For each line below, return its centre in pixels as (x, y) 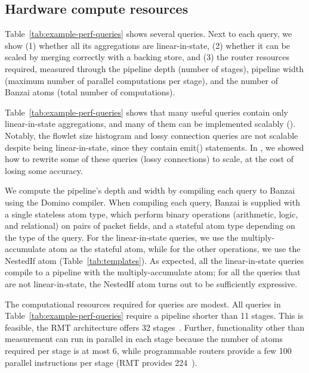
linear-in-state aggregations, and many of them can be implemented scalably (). (150, 124)
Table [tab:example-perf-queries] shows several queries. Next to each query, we (149, 34)
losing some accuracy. (44, 170)
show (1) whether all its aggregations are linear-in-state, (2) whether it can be (148, 45)
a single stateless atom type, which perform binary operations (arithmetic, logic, (152, 214)
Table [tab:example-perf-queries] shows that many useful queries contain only (146, 112)
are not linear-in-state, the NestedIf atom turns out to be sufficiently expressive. (151, 284)
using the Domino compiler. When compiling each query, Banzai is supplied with (152, 202)
